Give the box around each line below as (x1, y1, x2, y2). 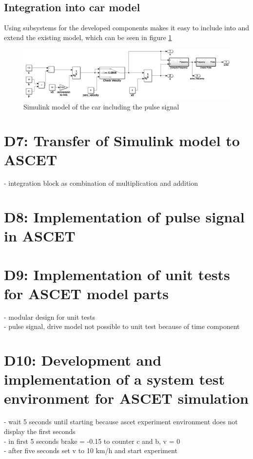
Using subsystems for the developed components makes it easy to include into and (4, 22, 250, 33)
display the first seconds (4, 426, 76, 436)
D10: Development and (4, 350, 162, 370)
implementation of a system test (4, 369, 225, 389)
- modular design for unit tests (4, 311, 95, 322)
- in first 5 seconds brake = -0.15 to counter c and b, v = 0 (4, 436, 180, 446)
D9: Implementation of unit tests (4, 264, 230, 284)
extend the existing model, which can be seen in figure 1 (4, 32, 172, 42)
